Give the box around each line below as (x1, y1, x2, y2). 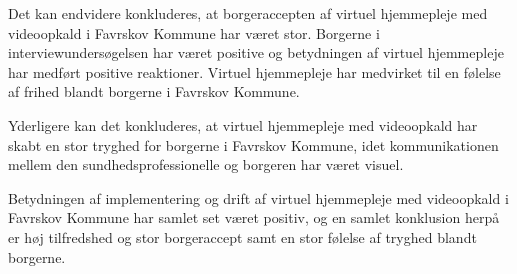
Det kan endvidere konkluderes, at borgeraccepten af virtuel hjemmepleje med (8, 3, 488, 23)
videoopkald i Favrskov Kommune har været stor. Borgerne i (8, 22, 380, 43)
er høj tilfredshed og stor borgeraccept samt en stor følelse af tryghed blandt (8, 226, 477, 247)
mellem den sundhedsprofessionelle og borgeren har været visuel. (8, 154, 404, 175)
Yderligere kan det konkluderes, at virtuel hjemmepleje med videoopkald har (8, 114, 478, 135)
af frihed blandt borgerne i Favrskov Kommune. (8, 81, 300, 102)
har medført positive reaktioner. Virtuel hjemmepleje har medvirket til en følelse (8, 61, 501, 82)
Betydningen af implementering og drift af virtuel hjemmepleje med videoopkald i (8, 187, 509, 208)
